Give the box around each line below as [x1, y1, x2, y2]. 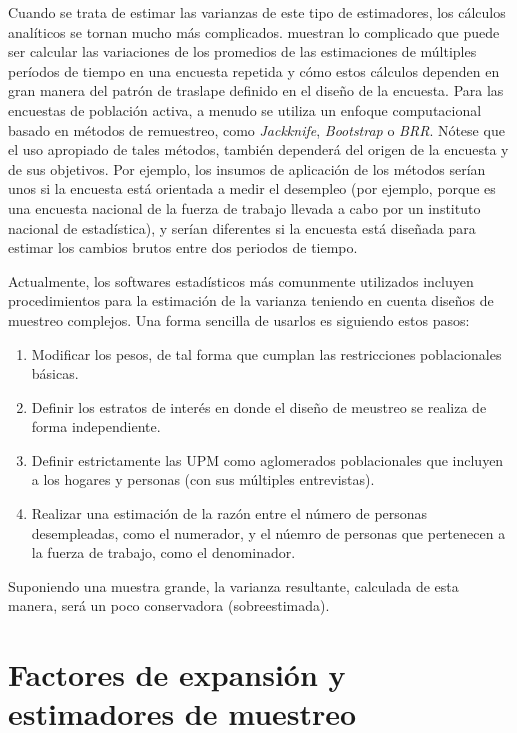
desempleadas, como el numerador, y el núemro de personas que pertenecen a [31, 522, 506, 543]
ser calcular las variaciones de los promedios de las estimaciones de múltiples [8, 41, 477, 62]
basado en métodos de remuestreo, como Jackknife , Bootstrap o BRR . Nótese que [8, 119, 505, 140]
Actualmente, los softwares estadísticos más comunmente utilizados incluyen [8, 270, 474, 291]
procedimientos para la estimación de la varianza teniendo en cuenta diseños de [8, 290, 494, 311]
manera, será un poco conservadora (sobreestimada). [8, 595, 330, 616]
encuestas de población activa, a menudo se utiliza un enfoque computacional [8, 99, 482, 120]
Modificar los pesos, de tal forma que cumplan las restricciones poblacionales [31, 343, 502, 364]
